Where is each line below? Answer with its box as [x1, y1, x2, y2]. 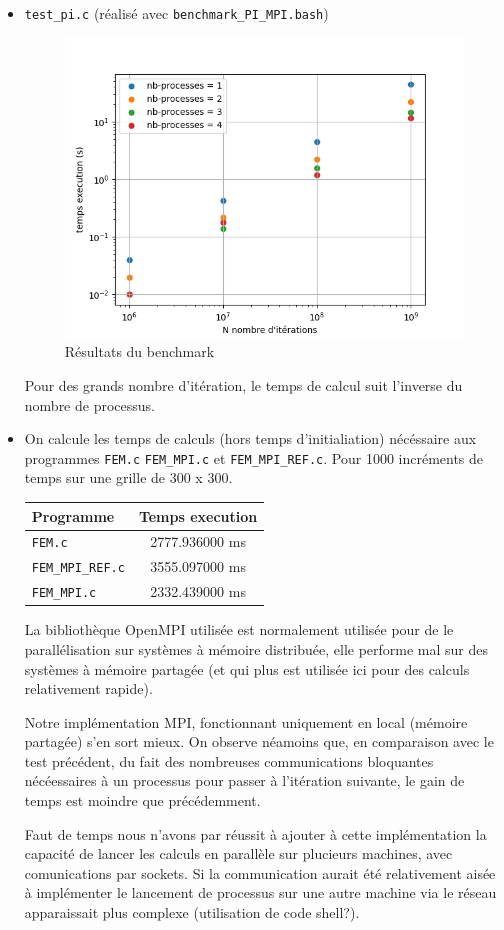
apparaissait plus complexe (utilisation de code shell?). [24, 902, 360, 923]
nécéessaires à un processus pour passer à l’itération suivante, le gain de [24, 770, 465, 791]
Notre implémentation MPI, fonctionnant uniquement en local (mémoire [24, 711, 468, 732]
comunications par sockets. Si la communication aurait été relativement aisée [24, 862, 496, 883]
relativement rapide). [24, 678, 153, 699]
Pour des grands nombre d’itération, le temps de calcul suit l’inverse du [24, 374, 463, 395]
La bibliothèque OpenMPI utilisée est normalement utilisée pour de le [24, 619, 454, 640]
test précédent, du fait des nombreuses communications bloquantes [24, 750, 434, 771]
